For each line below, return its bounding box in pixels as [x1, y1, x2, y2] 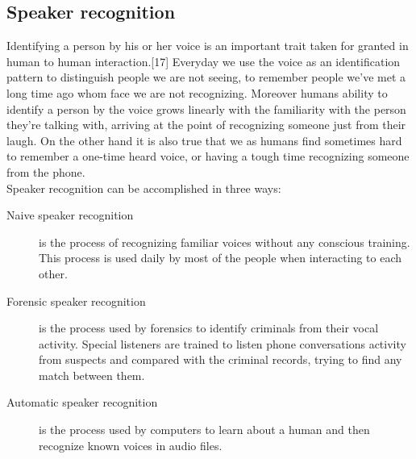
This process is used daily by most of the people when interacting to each [39, 249, 402, 266]
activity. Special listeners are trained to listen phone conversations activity [39, 335, 406, 352]
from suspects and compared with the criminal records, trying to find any [39, 351, 402, 368]
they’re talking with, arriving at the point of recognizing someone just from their [6, 116, 406, 133]
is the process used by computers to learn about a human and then [39, 421, 370, 438]
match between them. [39, 366, 145, 383]
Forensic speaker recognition [6, 292, 146, 309]
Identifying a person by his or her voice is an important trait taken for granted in [6, 37, 409, 54]
